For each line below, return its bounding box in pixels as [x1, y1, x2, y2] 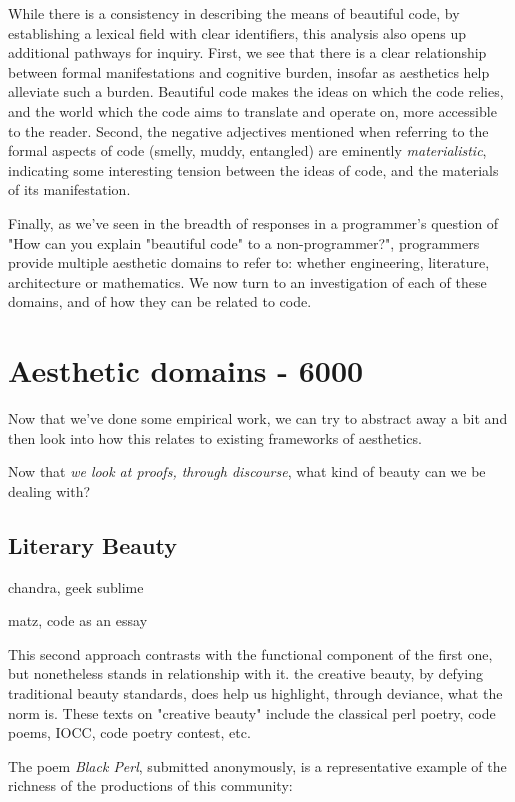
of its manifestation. [8, 179, 131, 200]
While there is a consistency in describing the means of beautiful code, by [8, 3, 460, 23]
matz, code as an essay [8, 610, 148, 631]
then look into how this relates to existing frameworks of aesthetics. [8, 427, 422, 448]
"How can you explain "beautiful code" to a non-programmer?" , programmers [8, 232, 480, 253]
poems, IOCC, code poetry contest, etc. [8, 722, 251, 743]
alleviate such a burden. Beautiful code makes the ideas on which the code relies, [8, 81, 504, 102]
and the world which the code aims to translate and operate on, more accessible [8, 100, 497, 121]
